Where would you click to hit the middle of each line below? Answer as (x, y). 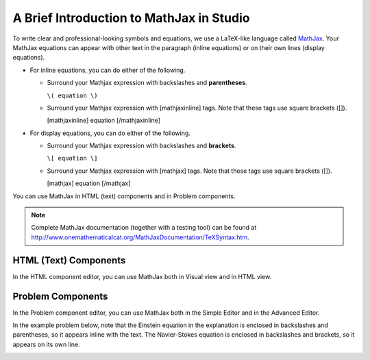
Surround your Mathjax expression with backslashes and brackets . (141, 146)
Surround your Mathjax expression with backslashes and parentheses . (147, 83)
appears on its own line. (46, 344)
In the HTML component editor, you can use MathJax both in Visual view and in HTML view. (142, 276)
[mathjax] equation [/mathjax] (89, 183)
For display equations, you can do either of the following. (110, 133)
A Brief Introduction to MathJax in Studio (131, 18)
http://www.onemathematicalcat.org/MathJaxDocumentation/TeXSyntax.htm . (140, 237)
